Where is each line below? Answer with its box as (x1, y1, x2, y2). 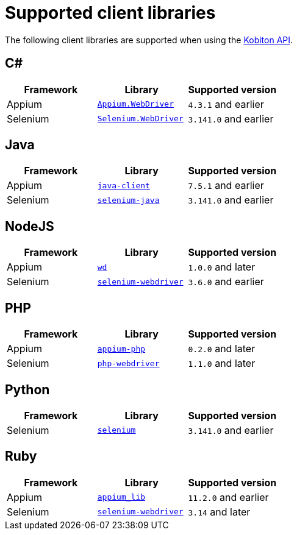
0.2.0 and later (188, 342, 256, 355)
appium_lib (97, 492, 146, 502)
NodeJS (5, 218, 54, 234)
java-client (97, 180, 150, 190)
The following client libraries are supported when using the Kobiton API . (5, 34, 293, 45)
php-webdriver (97, 358, 160, 368)
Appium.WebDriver (97, 99, 174, 109)
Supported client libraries (5, 2, 216, 23)
